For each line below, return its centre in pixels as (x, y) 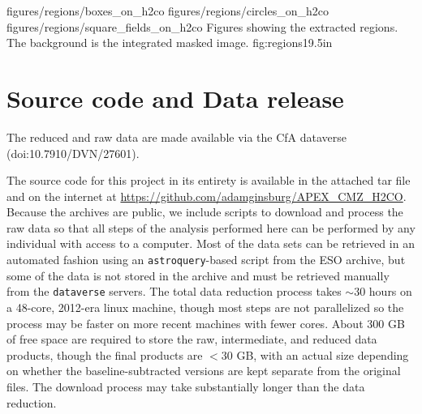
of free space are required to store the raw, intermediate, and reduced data (192, 339)
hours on (390, 291)
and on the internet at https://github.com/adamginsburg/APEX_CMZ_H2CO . (207, 196)
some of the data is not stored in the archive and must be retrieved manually (198, 275)
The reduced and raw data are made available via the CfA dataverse (177, 137)
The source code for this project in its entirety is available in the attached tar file (209, 180)
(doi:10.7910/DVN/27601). (73, 153)
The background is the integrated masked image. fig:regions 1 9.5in (170, 43)
